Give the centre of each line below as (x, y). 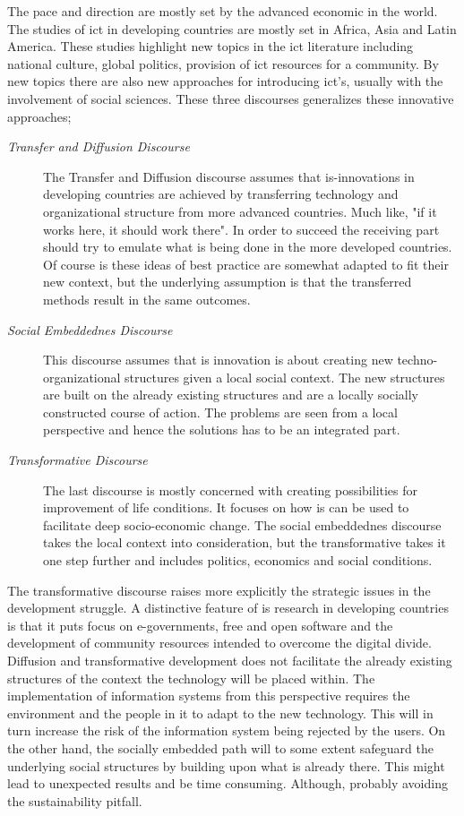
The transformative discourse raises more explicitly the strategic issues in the (219, 590)
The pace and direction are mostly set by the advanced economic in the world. (223, 11)
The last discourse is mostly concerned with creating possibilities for (231, 490)
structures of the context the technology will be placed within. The (191, 678)
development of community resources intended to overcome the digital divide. (219, 643)
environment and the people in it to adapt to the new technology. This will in (220, 713)
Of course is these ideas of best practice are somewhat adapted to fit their (246, 264)
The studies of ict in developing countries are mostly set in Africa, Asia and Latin (232, 28)
